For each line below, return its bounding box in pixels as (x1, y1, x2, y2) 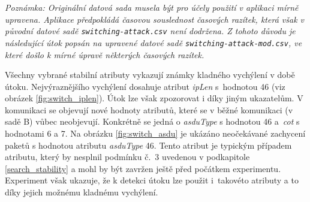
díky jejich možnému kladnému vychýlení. (5, 186, 158, 198)
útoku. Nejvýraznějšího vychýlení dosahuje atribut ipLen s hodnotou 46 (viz (5, 80, 285, 92)
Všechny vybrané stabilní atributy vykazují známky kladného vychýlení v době (5, 68, 295, 81)
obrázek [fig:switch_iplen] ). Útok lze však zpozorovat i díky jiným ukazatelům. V (5, 92, 303, 104)
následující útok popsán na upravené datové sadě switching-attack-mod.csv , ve (5, 36, 302, 49)
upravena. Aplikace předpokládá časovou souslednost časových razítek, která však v (5, 13, 305, 25)
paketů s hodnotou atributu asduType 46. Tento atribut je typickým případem (5, 138, 292, 151)
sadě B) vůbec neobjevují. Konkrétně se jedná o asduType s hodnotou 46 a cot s (5, 115, 300, 128)
